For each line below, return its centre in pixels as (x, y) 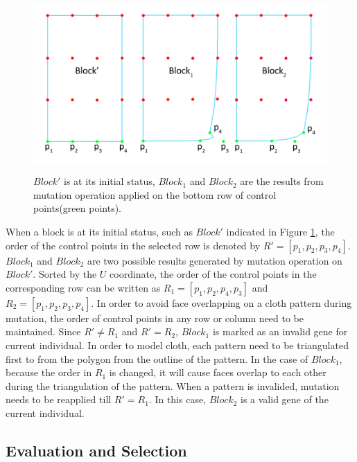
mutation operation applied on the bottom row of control (155, 194)
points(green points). (77, 208)
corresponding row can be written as (83, 287)
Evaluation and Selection (96, 450)
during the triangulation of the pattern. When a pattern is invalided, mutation (173, 385)
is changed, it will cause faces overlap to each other (218, 372)
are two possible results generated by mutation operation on (215, 260)
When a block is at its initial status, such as (99, 232)
